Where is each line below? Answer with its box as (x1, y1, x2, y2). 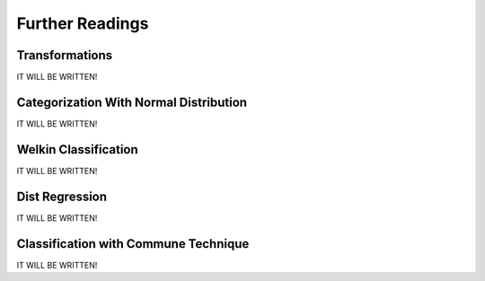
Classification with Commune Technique (16, 236, 250, 251)
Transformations (16, 48, 113, 63)
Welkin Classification (16, 142, 138, 157)
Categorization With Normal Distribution (16, 94, 247, 110)
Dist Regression (16, 189, 108, 204)
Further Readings (16, 13, 149, 33)
